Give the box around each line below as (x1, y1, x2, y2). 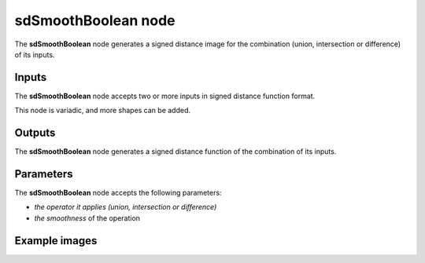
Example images (14, 234, 98, 247)
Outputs (14, 126, 56, 140)
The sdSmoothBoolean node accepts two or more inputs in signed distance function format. (14, 91, 316, 100)
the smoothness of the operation (34, 213, 141, 223)
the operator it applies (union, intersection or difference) (34, 203, 217, 212)
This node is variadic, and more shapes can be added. (14, 106, 191, 115)
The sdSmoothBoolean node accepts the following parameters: (14, 188, 222, 198)
